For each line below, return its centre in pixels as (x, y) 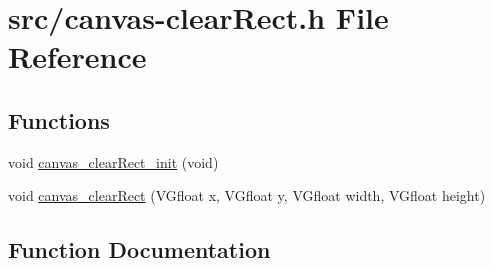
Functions (59, 119)
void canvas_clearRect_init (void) (113, 161)
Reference (77, 56)
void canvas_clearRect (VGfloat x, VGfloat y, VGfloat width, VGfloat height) (247, 195)
